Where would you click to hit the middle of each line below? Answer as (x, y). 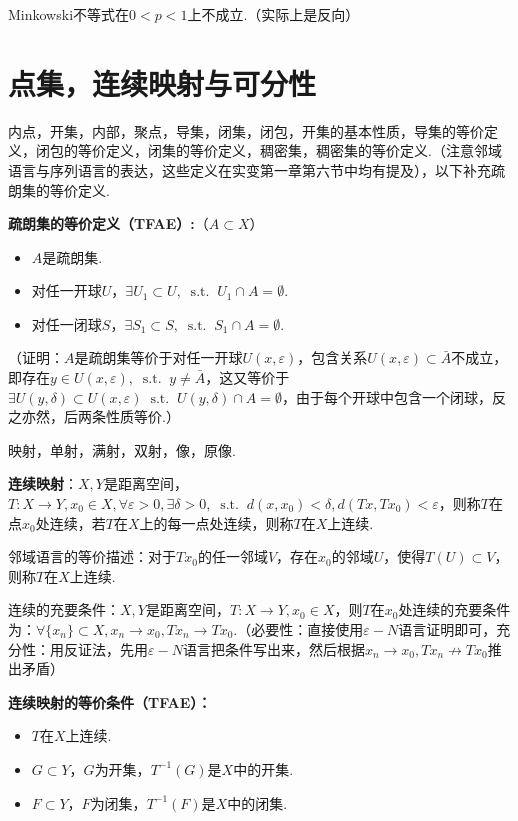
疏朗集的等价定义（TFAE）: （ (108, 223)
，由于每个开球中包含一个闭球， (387, 396)
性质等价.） (142, 416)
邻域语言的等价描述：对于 (92, 556)
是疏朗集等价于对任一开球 (158, 357)
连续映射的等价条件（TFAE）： (110, 701)
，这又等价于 (247, 377)
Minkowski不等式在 (69, 14)
